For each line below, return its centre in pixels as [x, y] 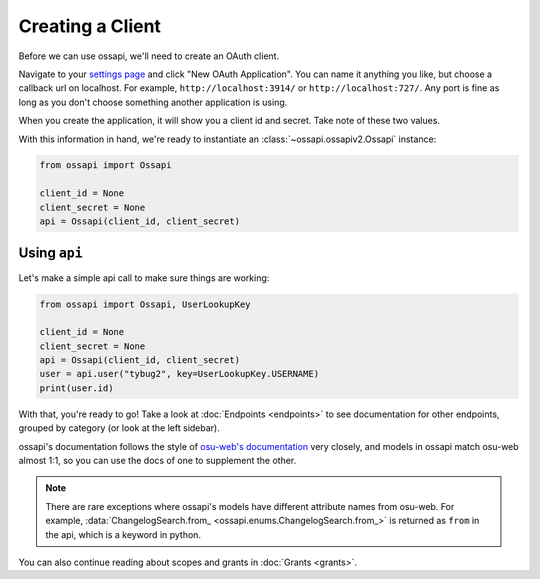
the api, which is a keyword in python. [123, 534]
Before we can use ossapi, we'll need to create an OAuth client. [149, 56]
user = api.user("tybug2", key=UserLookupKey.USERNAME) [179, 374]
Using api [51, 253]
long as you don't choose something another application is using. [153, 102]
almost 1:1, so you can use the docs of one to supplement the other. [157, 461]
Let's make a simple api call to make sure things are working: [144, 277]
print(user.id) [76, 388]
